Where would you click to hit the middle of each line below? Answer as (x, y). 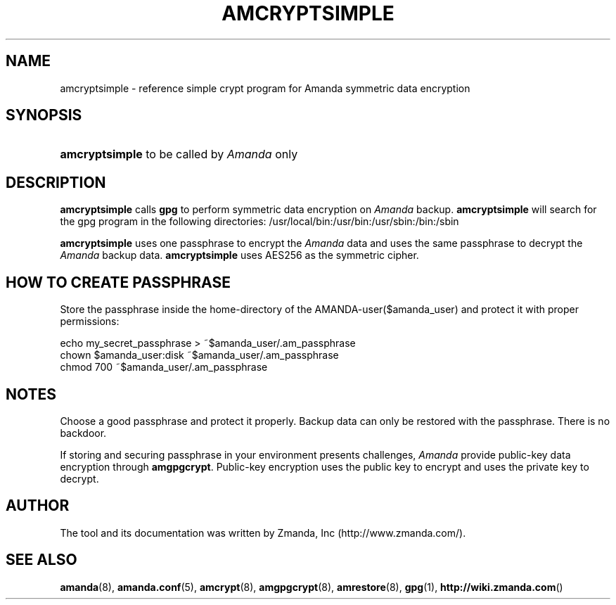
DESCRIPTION (56, 182)
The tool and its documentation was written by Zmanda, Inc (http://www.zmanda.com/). (263, 533)
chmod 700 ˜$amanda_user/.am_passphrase (164, 367)
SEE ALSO (41, 560)
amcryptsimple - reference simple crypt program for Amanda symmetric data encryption (265, 88)
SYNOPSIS (44, 115)
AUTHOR (38, 506)
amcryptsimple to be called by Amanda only (179, 154)
